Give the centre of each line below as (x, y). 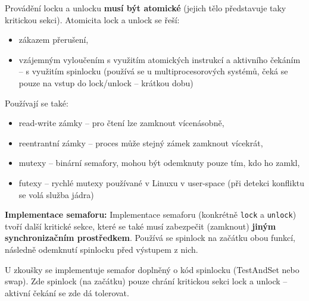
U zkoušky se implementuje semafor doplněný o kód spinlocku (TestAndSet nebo (152, 269)
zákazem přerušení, (54, 40)
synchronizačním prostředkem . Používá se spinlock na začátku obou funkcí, (150, 238)
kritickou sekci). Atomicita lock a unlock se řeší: (92, 19)
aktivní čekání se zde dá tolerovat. (67, 292)
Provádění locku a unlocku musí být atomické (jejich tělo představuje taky (146, 8)
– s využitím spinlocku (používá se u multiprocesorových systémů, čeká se (153, 71)
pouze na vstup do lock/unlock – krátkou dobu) (106, 82)
